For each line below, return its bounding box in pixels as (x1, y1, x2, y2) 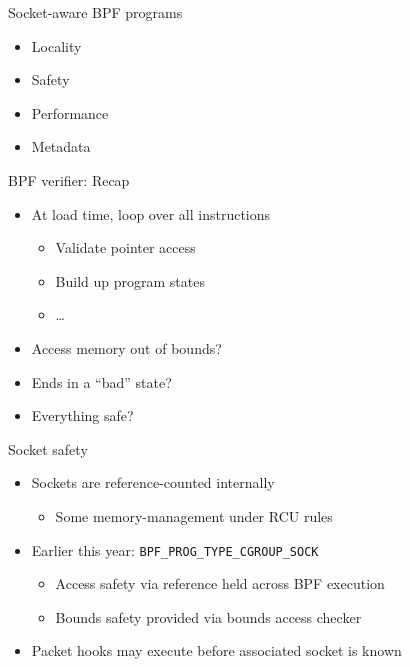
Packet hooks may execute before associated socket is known (31, 640, 402, 661)
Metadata (31, 136, 91, 157)
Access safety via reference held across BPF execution (55, 573, 385, 594)
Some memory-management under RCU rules (55, 505, 333, 526)
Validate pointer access (55, 237, 196, 258)
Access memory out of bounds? (31, 337, 222, 358)
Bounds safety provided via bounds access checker (55, 606, 362, 627)
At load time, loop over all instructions (31, 203, 271, 224)
